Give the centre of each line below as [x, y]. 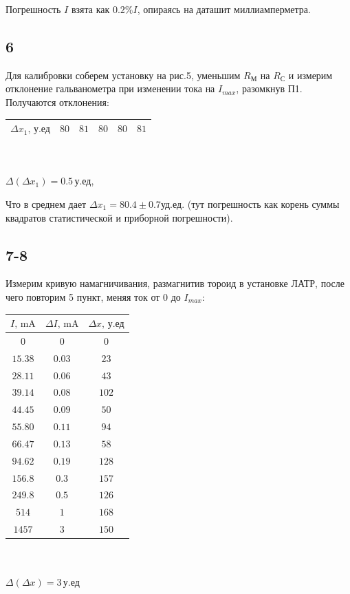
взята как [90, 9]
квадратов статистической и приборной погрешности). [119, 217]
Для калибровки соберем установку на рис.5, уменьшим [123, 75]
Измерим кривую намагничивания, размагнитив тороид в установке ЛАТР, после [175, 283]
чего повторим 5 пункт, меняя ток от [83, 296]
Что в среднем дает [46, 203]
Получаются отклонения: [57, 102]
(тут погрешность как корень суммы [263, 203]
